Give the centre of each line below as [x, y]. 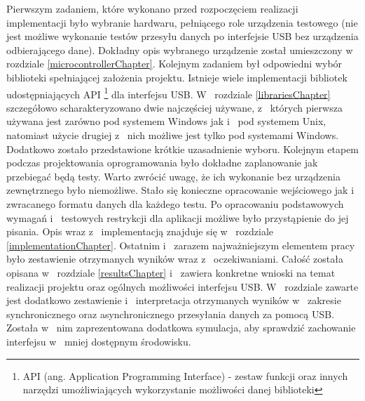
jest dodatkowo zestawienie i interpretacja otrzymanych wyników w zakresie [174, 300]
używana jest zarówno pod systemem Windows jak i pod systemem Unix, [166, 121]
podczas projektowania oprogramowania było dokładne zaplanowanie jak [162, 163]
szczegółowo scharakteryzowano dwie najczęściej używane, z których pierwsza [174, 107]
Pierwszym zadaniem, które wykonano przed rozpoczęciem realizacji [152, 8]
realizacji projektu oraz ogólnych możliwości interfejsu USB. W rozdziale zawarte [182, 286]
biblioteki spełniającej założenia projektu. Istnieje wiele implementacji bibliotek [177, 77]
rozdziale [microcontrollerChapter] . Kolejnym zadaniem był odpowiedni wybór [174, 64]
